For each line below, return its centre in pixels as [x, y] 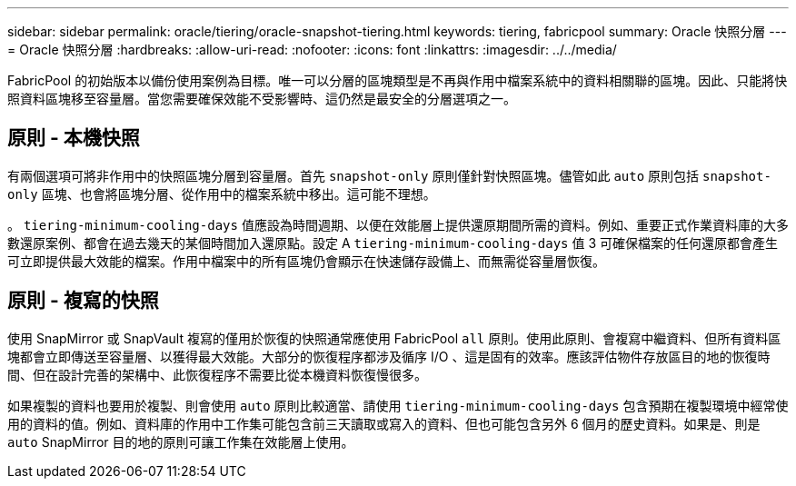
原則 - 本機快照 [74, 138]
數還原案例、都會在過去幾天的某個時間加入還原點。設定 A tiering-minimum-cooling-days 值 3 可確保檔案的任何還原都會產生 [393, 243]
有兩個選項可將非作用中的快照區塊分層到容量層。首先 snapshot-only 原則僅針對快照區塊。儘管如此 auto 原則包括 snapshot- [389, 175]
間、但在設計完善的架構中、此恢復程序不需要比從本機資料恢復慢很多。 [217, 374]
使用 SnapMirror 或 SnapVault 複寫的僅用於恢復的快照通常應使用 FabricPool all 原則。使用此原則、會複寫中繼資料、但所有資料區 [394, 338]
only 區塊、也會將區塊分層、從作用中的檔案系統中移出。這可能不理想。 [222, 193]
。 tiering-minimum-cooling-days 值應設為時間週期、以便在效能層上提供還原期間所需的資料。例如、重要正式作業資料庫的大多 [398, 224]
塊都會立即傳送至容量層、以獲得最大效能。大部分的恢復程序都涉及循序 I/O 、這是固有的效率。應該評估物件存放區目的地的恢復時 [389, 356]
